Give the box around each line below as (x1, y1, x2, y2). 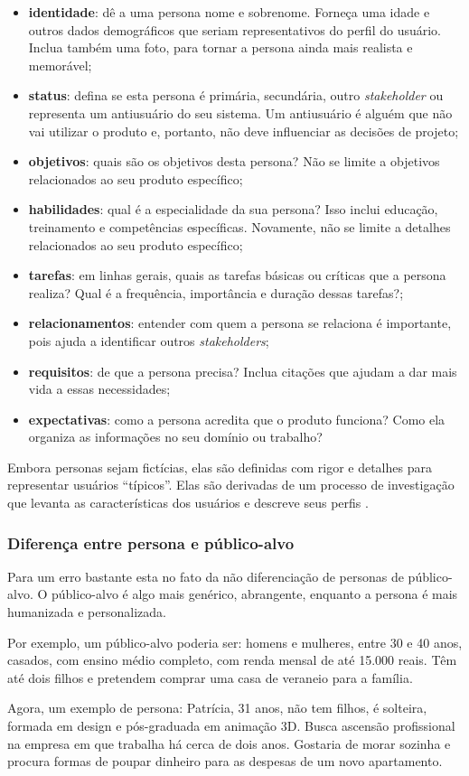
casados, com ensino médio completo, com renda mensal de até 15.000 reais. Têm (7, 650, 457, 669)
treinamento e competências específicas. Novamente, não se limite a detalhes (28, 217, 451, 236)
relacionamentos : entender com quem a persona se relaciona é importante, (28, 313, 452, 332)
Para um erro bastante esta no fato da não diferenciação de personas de (7, 566, 404, 585)
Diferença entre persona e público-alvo (7, 531, 295, 554)
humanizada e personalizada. (7, 603, 166, 622)
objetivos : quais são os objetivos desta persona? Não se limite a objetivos (28, 152, 440, 171)
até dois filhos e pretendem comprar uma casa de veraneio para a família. (7, 668, 413, 687)
